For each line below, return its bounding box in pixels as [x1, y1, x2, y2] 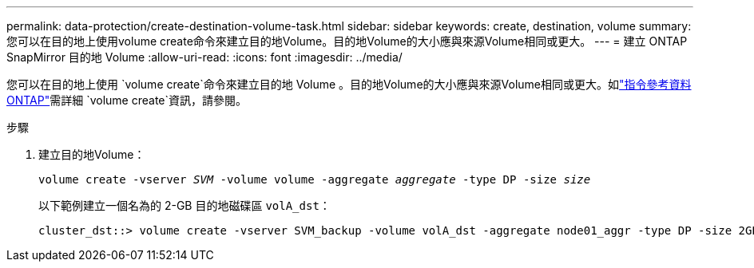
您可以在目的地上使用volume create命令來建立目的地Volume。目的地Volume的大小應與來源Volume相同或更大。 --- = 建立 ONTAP [6, 34, 688, 48]
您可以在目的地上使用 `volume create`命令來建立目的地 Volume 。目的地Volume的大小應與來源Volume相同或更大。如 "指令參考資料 [6, 77, 692, 91]
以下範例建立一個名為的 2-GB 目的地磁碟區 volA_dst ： [38, 199, 331, 212]
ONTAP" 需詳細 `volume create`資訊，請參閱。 [6, 93, 248, 107]
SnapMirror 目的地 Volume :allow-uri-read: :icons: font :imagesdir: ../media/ [6, 50, 403, 64]
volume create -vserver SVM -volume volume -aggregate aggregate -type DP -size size [38, 173, 591, 186]
